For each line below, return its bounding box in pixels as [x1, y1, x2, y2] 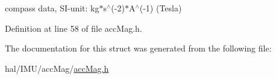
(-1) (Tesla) [139, 2, 182, 14]
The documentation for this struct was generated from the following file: [5, 42, 272, 54]
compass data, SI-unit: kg [5, 2, 99, 14]
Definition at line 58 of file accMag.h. [5, 22, 142, 34]
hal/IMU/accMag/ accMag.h [5, 62, 109, 74]
